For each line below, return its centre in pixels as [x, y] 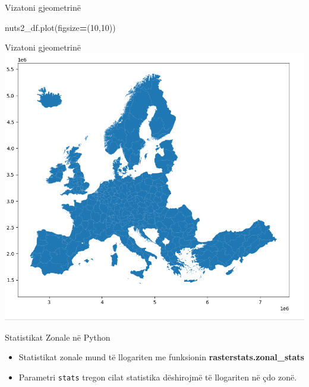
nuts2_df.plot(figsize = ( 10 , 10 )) [60, 27]
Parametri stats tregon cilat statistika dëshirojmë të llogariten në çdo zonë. [158, 377]
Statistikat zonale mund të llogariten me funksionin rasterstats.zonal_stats [161, 357]
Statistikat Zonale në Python [58, 337]
